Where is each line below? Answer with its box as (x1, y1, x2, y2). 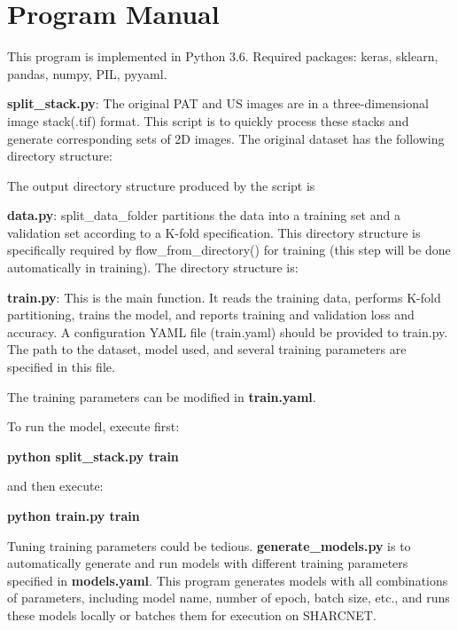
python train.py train (7, 507, 140, 524)
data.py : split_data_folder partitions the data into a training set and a (7, 206, 400, 224)
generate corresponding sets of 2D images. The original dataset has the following (7, 129, 445, 147)
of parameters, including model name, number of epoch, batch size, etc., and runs (7, 588, 450, 607)
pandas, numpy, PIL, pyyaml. (7, 64, 167, 83)
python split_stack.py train (7, 446, 179, 465)
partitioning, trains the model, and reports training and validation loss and (7, 305, 415, 324)
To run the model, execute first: (7, 417, 180, 436)
